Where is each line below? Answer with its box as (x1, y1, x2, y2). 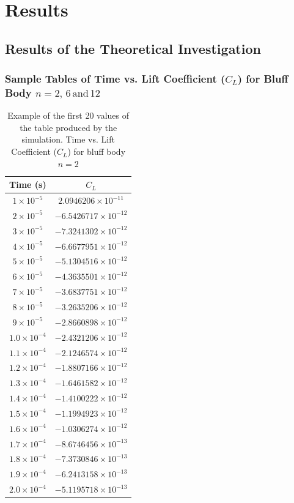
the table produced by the (20, 121, 117, 133)
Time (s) (9, 178, 46, 191)
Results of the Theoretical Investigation (5, 39, 261, 58)
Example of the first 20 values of (7, 109, 130, 122)
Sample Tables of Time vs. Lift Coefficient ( (5, 71, 226, 86)
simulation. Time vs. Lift (21, 133, 115, 146)
